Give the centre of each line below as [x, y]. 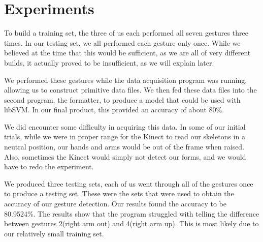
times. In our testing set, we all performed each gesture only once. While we [122, 42]
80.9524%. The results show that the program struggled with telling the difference [132, 213]
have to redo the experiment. [49, 167]
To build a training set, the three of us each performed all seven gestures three [126, 33]
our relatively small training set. [54, 233]
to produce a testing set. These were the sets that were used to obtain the [119, 193]
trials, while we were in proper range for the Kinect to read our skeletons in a [125, 137]
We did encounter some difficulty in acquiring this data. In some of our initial [125, 126]
